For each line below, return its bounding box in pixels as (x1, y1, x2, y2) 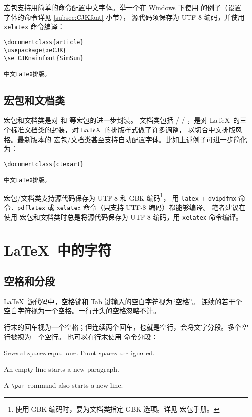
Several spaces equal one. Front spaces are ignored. (4, 348, 155, 358)
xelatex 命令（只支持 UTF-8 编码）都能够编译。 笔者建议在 (56, 202, 246, 212)
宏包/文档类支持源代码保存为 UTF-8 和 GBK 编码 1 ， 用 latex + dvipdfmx (4, 191, 236, 203)
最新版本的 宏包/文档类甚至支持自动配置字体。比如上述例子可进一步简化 (17, 134, 247, 144)
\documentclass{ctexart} (4, 160, 84, 168)
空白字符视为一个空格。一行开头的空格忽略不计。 (4, 305, 160, 316)
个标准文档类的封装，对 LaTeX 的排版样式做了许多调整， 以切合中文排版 (4, 124, 236, 134)
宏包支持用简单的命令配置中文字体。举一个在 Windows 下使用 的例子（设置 (4, 2, 242, 12)
